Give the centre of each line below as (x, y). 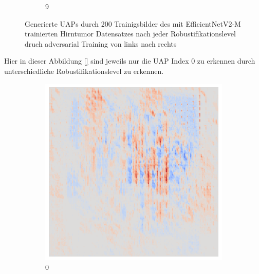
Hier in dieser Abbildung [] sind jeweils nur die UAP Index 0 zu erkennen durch (130, 61)
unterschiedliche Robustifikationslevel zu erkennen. (84, 71)
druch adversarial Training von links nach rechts (101, 43)
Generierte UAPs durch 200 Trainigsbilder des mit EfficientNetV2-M (133, 23)
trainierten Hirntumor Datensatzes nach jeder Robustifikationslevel (130, 34)
